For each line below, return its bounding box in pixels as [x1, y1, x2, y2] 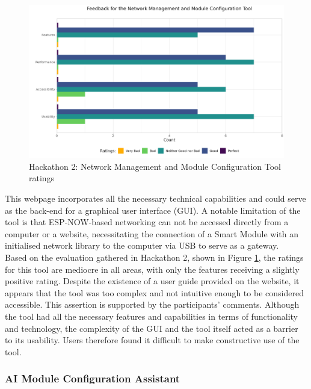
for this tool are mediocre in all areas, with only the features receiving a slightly [5, 263, 300, 275]
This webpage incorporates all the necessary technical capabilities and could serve [5, 192, 306, 205]
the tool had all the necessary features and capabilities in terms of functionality [5, 310, 298, 322]
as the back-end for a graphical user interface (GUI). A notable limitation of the [5, 204, 301, 216]
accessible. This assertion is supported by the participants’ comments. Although [5, 298, 300, 311]
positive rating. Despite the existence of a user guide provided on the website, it [5, 275, 300, 287]
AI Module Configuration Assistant [5, 371, 180, 386]
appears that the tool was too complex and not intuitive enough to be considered [5, 286, 304, 299]
